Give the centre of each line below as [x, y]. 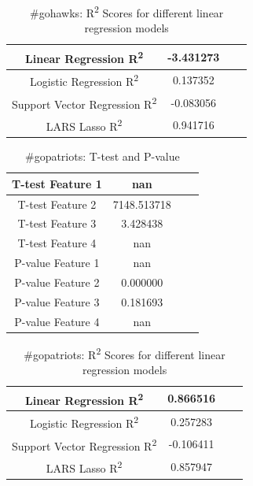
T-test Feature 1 [57, 183]
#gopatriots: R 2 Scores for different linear [125, 353]
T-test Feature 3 [57, 223]
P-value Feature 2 [57, 282]
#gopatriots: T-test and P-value [102, 156]
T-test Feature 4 [57, 243]
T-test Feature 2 [57, 204]
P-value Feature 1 [57, 263]
